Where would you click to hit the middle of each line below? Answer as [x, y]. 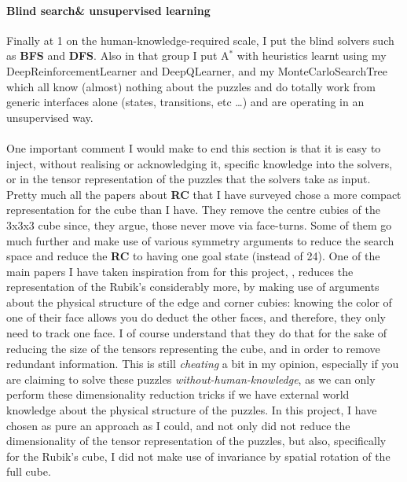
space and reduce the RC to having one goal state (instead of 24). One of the [193, 256]
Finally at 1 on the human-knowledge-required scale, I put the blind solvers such [200, 40]
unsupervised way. [50, 117]
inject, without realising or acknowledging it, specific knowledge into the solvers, [200, 163]
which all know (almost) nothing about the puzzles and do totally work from [191, 86]
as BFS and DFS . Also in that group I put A [118, 55]
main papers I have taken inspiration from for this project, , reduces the [180, 271]
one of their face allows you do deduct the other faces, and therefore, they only [196, 317]
